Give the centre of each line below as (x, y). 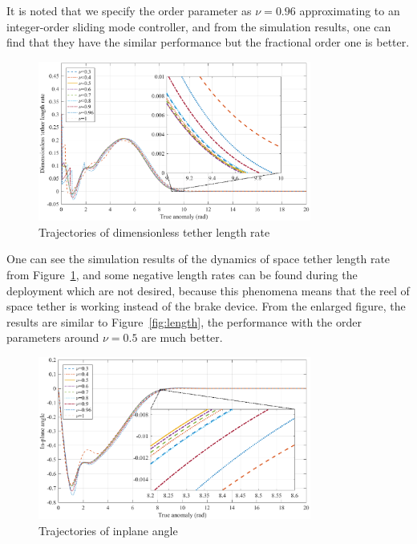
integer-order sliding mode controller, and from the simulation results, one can (199, 26)
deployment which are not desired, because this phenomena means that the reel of (208, 290)
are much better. (182, 337)
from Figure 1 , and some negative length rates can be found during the (182, 274)
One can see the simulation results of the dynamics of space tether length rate (198, 259)
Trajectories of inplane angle (108, 530)
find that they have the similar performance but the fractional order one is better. (208, 42)
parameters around (53, 337)
